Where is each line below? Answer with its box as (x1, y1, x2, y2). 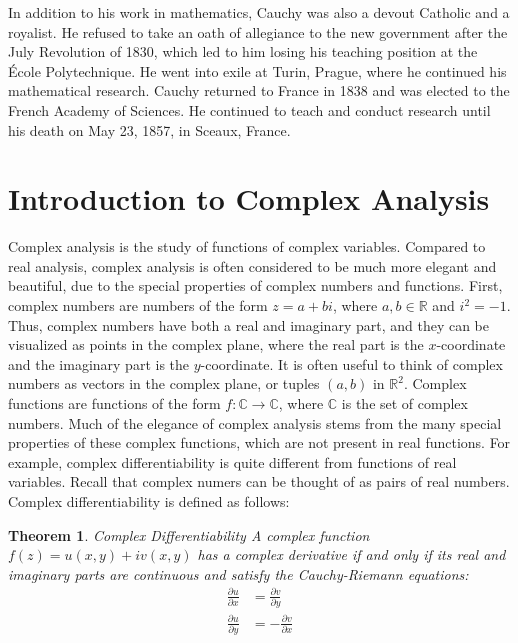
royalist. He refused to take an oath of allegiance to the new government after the (8, 21, 508, 42)
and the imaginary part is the (8, 353, 190, 374)
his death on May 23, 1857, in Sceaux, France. (8, 119, 291, 140)
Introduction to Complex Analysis (8, 178, 490, 219)
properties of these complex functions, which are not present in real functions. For (8, 432, 511, 453)
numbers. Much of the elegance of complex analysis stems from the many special (8, 412, 502, 433)
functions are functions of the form (8, 393, 221, 414)
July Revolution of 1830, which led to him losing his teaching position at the (8, 41, 478, 62)
